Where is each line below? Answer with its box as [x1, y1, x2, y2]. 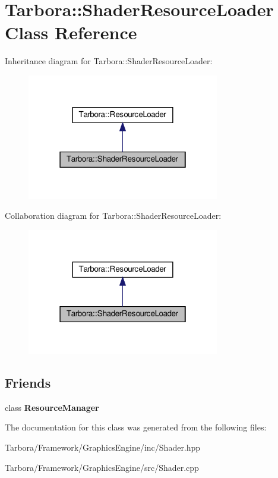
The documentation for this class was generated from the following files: [5, 421, 267, 433]
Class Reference [5, 20, 137, 45]
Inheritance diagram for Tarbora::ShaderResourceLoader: [5, 55, 213, 67]
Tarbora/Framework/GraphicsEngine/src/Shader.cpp [5, 461, 199, 473]
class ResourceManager [5, 401, 99, 413]
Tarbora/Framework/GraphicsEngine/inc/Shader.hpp [5, 441, 201, 453]
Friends [5, 373, 51, 391]
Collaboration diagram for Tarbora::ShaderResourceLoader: [5, 209, 222, 222]
